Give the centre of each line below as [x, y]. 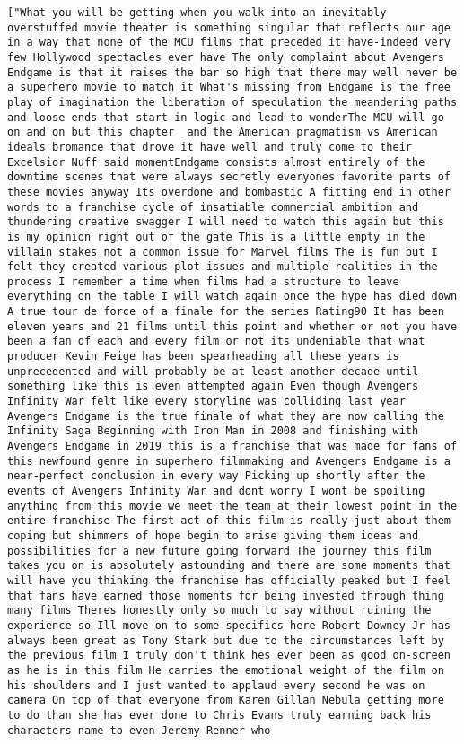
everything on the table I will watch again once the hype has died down [232, 297]
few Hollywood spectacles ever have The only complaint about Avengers [226, 57]
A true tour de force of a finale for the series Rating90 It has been [226, 312]
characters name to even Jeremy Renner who [139, 730]
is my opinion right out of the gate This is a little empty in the [216, 236]
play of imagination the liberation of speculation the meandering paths [232, 102]
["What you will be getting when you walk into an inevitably [197, 13]
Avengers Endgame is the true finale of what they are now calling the [226, 416]
